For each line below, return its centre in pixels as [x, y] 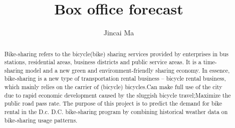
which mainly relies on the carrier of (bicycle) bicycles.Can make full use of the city [113, 87]
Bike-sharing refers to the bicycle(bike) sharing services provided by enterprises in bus [116, 54]
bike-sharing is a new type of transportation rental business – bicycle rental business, [115, 78]
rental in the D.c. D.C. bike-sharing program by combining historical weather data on [116, 112]
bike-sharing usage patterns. [41, 120]
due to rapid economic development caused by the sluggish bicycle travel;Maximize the [117, 95]
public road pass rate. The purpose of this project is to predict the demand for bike [113, 103]
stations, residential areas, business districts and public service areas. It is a [103, 62]
